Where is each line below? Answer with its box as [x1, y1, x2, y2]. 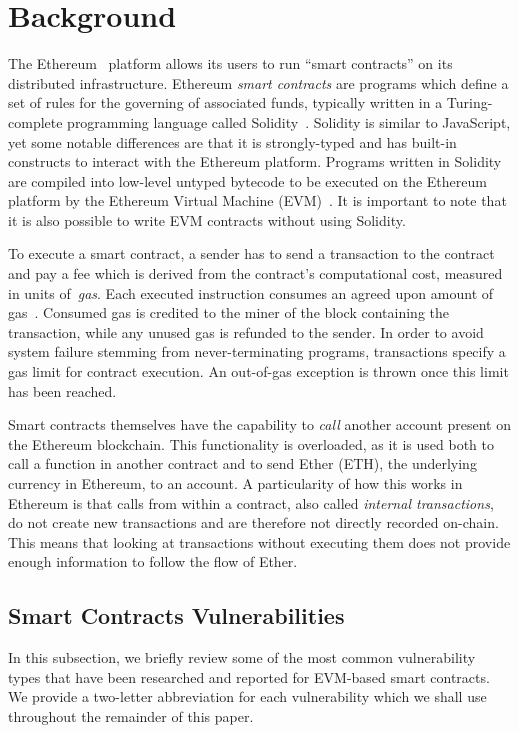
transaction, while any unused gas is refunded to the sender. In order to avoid [8, 321, 484, 342]
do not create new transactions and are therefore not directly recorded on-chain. [8, 512, 499, 533]
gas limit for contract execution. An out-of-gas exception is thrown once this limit [8, 361, 509, 382]
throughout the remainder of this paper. [8, 705, 254, 726]
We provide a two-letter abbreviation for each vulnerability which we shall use [8, 686, 487, 707]
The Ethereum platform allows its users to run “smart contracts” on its [8, 53, 453, 74]
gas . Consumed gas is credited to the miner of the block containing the [8, 302, 449, 323]
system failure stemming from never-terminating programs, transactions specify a [8, 341, 506, 362]
